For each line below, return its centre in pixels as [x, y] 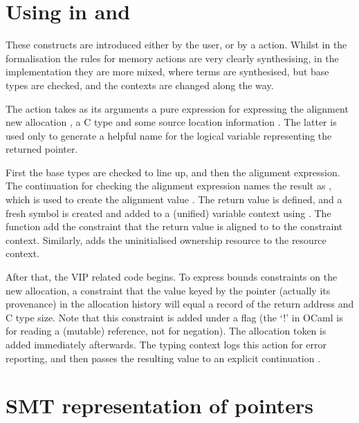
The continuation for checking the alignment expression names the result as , [169, 186]
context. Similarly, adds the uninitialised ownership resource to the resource [166, 239]
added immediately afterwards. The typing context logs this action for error [166, 344]
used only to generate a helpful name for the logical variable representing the [169, 135]
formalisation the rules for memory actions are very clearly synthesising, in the [172, 58]
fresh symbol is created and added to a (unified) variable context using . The [168, 213]
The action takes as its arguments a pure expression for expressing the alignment [177, 108]
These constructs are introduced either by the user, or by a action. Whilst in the [176, 45]
